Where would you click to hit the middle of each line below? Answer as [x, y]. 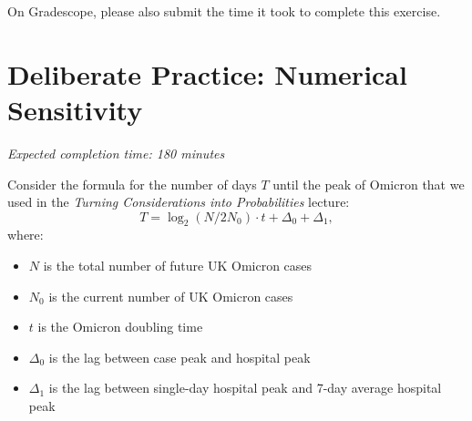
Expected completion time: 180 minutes [116, 153]
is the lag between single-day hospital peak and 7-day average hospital [245, 388]
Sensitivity [75, 109]
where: [26, 235]
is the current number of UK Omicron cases [171, 296]
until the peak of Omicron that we [369, 184]
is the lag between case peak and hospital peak [180, 357]
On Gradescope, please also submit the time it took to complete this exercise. [224, 11]
